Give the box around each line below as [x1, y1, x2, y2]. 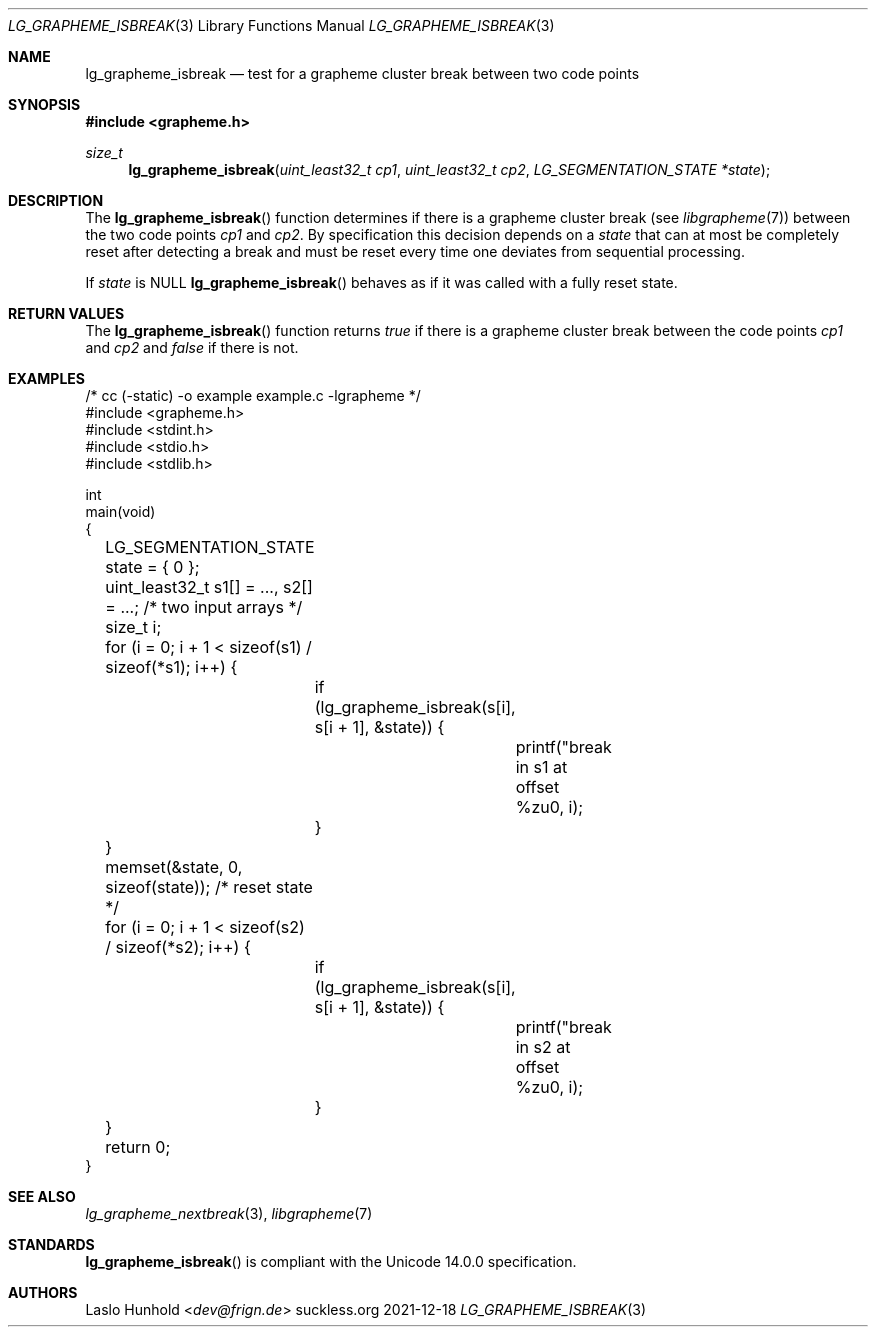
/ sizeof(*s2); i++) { [105, 937, 251, 957]
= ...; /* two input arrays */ [105, 597, 303, 617]
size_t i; [105, 617, 162, 637]
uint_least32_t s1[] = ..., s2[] [105, 577, 313, 597]
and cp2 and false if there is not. [85, 339, 299, 356]
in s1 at [515, 757, 568, 777]
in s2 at [515, 1037, 571, 1057]
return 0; [105, 1137, 171, 1157]
